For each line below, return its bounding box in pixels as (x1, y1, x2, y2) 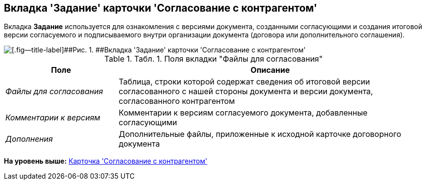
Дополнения (5, 134, 53, 144)
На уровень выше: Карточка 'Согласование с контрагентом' (4, 157, 208, 166)
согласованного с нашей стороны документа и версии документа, (118, 86, 373, 97)
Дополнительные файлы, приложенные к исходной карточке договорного (118, 129, 402, 139)
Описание (251, 65, 290, 75)
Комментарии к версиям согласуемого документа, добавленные (118, 108, 368, 118)
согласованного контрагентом (118, 96, 235, 106)
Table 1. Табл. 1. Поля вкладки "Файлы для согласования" (104, 54, 323, 64)
